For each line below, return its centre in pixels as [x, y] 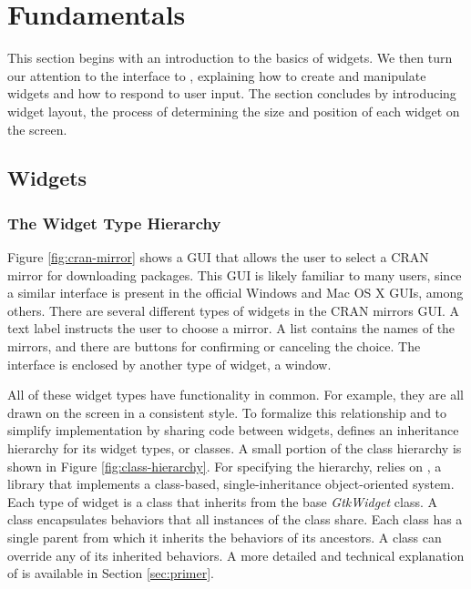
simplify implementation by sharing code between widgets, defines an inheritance [233, 430]
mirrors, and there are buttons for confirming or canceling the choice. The [214, 346]
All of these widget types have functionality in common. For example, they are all [235, 395]
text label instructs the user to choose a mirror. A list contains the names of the [231, 328]
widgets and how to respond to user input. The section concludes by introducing [232, 93]
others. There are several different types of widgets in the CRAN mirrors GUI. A [233, 310]
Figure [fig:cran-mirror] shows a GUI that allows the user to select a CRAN [218, 257]
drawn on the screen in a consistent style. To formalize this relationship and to [227, 412]
